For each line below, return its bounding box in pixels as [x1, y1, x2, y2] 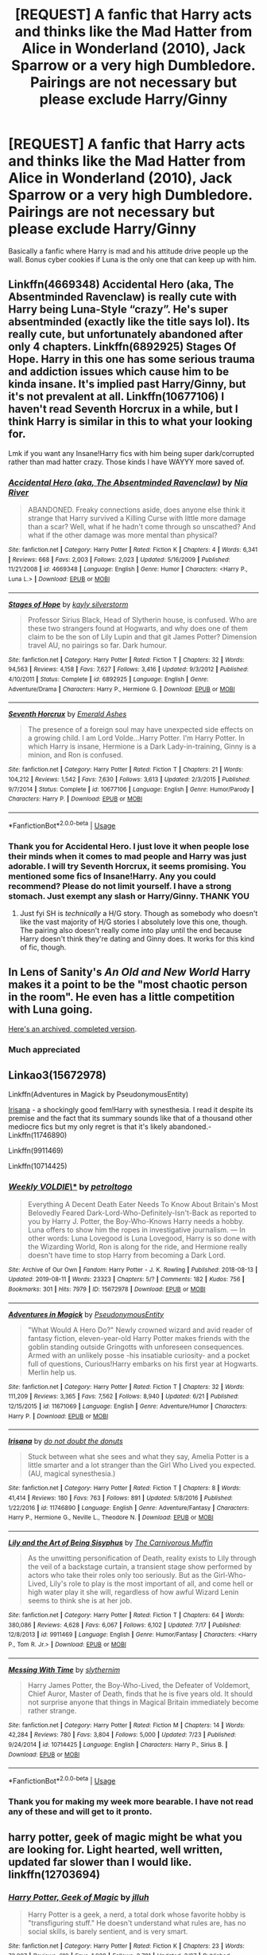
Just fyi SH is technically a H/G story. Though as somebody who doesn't [19, 908, 258, 918]
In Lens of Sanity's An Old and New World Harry [8, 966, 251, 979]
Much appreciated [8, 1044, 81, 1055]
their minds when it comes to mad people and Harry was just [8, 851, 247, 862]
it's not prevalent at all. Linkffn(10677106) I [8, 390, 225, 403]
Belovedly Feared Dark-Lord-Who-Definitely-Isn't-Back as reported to [27, 1208, 257, 1217]
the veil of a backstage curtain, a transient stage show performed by [27, 1561, 253, 1571]
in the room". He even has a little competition [8, 990, 235, 1004]
